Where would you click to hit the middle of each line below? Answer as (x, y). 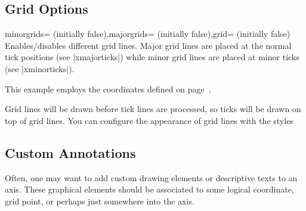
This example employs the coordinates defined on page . (108, 89)
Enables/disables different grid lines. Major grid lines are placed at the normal (148, 45)
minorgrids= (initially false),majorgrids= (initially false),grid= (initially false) (148, 34)
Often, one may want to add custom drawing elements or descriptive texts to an (151, 177)
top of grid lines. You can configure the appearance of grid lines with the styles (149, 120)
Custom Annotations (70, 152)
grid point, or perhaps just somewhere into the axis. (100, 201)
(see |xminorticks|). (40, 68)
